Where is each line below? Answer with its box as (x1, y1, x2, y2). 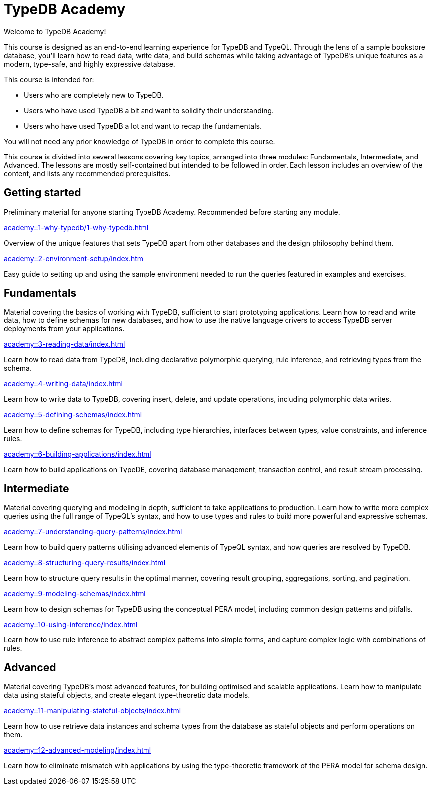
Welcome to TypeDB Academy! (4, 27, 106, 36)
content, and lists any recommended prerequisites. (4, 169, 171, 178)
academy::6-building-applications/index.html (4, 450, 151, 459)
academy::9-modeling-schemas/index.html (4, 589, 145, 598)
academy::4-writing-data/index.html (4, 379, 123, 388)
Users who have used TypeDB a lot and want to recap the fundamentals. (24, 121, 262, 130)
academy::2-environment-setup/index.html (4, 254, 145, 263)
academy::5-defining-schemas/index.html (4, 410, 142, 419)
